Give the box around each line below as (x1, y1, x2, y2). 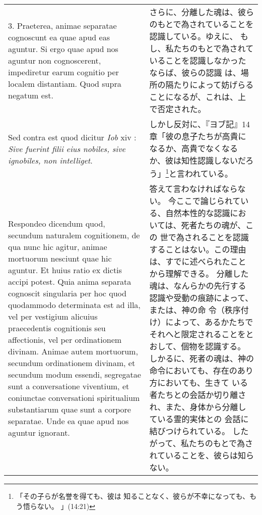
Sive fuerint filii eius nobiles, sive (8, 142, 125, 154)
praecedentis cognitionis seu (8, 322, 106, 334)
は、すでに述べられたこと (149, 255, 246, 268)
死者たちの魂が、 (181, 219, 246, 231)
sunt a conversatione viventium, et (8, 380, 129, 392)
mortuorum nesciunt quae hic (8, 252, 112, 264)
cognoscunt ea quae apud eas (8, 31, 110, 43)
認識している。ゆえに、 (149, 30, 238, 42)
